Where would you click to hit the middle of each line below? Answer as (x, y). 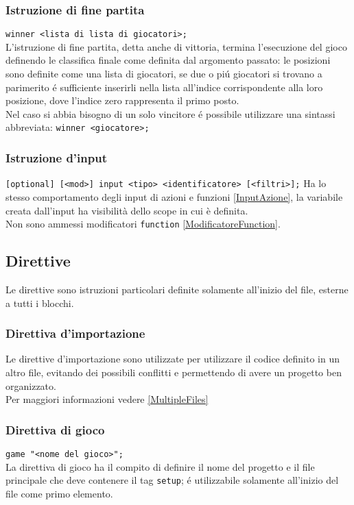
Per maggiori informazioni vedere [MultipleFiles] (107, 399)
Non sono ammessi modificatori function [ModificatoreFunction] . (143, 224)
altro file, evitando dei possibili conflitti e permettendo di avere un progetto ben (174, 372)
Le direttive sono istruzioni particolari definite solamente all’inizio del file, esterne (177, 290)
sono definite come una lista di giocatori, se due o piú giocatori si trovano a (164, 74)
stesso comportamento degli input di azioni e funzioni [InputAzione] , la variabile (174, 196)
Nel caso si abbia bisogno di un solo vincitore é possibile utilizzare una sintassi (170, 113)
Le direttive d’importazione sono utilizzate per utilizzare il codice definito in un (173, 359)
